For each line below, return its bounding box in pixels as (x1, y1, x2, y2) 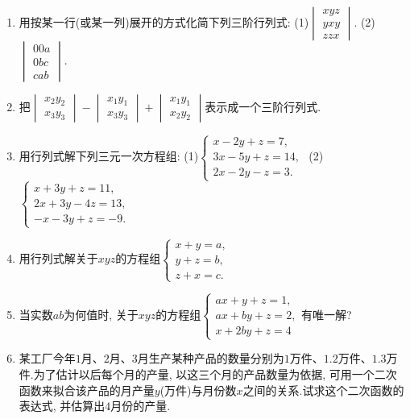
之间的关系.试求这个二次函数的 (242, 381, 404, 398)
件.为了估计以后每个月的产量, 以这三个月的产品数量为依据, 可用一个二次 (19, 365, 397, 382)
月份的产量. (110, 397, 171, 414)
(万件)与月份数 (159, 381, 237, 398)
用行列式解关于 (19, 250, 98, 267)
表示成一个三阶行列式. (205, 98, 321, 114)
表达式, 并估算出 (19, 397, 106, 414)
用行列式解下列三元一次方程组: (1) (19, 147, 199, 164)
